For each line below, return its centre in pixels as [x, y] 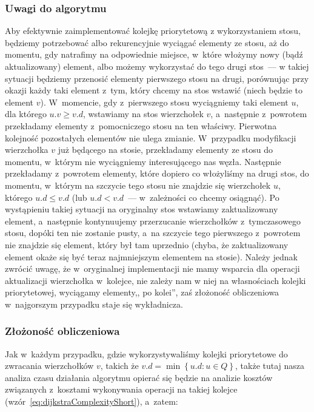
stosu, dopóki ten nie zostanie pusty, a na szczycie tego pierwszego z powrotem [153, 233]
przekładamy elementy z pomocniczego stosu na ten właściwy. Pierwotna [141, 125]
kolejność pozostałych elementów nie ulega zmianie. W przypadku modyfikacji [151, 137]
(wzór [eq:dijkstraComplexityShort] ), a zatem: [92, 401]
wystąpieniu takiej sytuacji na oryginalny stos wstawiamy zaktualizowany [142, 209]
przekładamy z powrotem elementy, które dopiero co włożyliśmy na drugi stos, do [157, 173]
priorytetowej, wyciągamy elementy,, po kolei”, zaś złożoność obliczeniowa [142, 292]
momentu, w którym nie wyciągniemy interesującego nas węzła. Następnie [143, 161]
